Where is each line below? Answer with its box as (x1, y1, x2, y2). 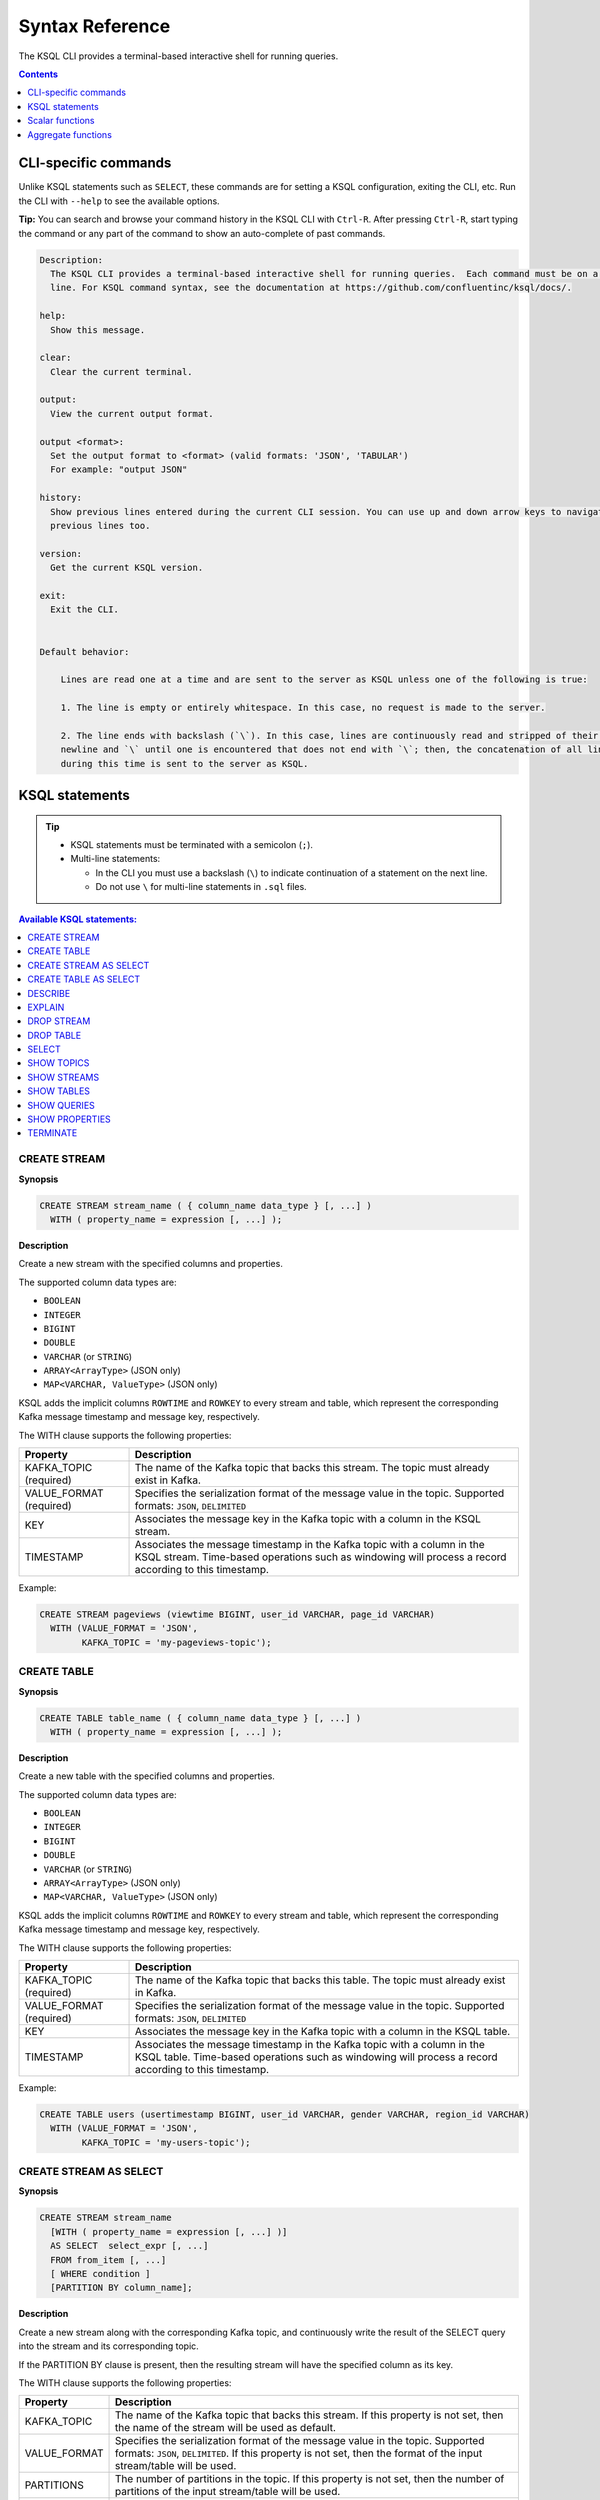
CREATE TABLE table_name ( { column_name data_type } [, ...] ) (39, 1712, 362, 1724)
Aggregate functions (27, 128, 112, 140)
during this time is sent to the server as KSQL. (60, 758, 309, 769)
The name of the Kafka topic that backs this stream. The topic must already (134, 1461, 490, 1475)
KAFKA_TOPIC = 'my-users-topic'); (81, 2136, 251, 2148)
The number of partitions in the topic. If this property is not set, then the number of (115, 2472, 505, 2486)
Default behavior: (39, 646, 130, 657)
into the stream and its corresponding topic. (18, 2340, 199, 2352)
